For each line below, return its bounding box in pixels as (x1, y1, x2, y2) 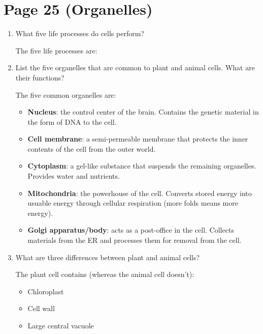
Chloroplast (27, 286, 64, 296)
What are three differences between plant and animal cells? (15, 252, 200, 262)
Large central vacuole (27, 320, 94, 330)
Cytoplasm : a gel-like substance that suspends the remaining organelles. (27, 160, 256, 171)
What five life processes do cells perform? (15, 28, 144, 39)
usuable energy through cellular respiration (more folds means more (27, 198, 238, 208)
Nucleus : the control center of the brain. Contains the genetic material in (27, 106, 259, 117)
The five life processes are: (15, 45, 97, 55)
